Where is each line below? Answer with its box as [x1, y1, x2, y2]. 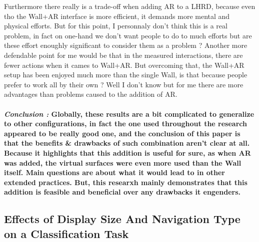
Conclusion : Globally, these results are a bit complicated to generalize [4, 108, 254, 119]
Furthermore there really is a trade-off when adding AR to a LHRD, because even [4, 1, 255, 11]
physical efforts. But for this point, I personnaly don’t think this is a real [4, 20, 227, 31]
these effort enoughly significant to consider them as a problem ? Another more [4, 40, 247, 50]
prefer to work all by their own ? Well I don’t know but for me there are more [4, 79, 243, 89]
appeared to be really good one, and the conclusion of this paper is [4, 128, 240, 138]
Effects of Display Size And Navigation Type [4, 211, 240, 227]
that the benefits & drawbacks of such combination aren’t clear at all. [4, 138, 250, 148]
